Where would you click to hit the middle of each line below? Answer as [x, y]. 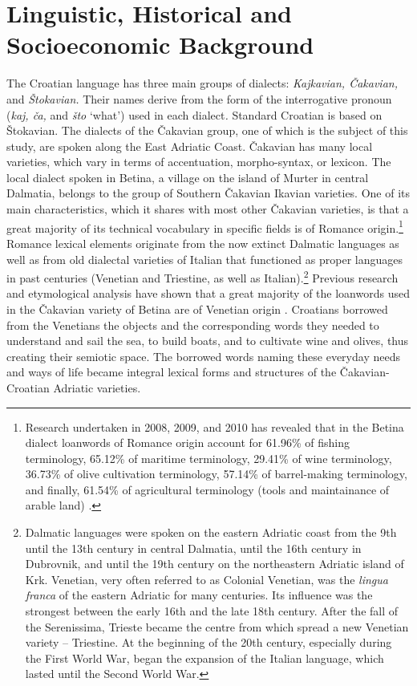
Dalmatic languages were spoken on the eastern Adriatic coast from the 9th [211, 532]
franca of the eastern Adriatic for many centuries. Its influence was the [199, 595]
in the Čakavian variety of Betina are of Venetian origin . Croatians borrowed [197, 308]
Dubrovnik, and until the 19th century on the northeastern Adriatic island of [215, 564]
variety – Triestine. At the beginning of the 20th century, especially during [208, 642]
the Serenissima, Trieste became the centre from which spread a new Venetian [217, 626]
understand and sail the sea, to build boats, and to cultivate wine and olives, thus [208, 341]
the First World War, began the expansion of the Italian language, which [204, 658]
